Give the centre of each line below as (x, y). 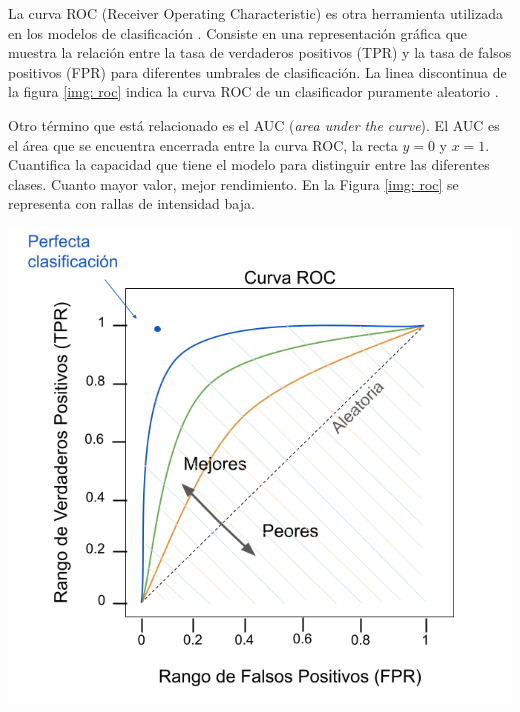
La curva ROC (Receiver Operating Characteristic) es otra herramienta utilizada (255, 13)
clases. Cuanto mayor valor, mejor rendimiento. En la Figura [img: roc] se (233, 183)
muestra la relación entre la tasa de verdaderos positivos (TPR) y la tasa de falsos (260, 52)
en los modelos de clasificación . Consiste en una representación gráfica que (238, 32)
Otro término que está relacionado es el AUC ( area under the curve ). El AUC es (254, 124)
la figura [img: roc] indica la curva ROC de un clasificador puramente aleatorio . (253, 91)
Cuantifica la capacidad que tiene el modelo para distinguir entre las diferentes (249, 164)
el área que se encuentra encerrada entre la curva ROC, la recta (203, 144)
